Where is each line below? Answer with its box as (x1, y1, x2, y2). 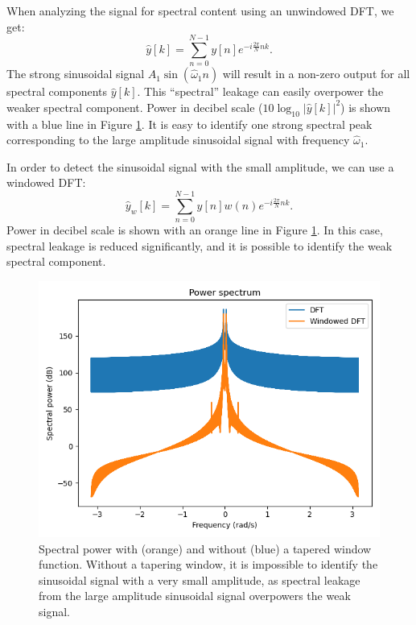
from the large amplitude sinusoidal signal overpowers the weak (39, 587, 351, 604)
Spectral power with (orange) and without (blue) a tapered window (39, 540, 372, 557)
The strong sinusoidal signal (6, 65, 145, 82)
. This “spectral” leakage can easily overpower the (137, 83, 384, 100)
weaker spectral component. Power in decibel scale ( (6, 98, 263, 115)
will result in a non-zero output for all (222, 65, 410, 82)
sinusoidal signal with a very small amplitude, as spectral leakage (39, 571, 360, 588)
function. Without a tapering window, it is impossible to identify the (39, 556, 378, 573)
